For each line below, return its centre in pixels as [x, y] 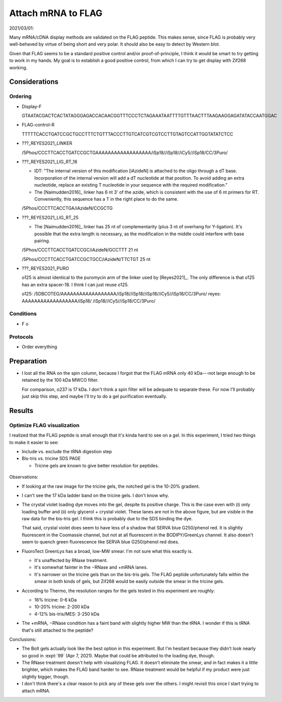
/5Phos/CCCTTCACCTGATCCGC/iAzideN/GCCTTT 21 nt [80, 250]
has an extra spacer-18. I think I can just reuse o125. [75, 285]
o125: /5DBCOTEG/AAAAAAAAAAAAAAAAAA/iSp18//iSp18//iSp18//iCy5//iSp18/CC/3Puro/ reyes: [121, 294]
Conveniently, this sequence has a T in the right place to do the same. [106, 199]
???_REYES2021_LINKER [47, 144]
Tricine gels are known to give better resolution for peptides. [97, 465]
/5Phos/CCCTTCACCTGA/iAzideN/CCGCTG [67, 208]
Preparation [28, 361]
